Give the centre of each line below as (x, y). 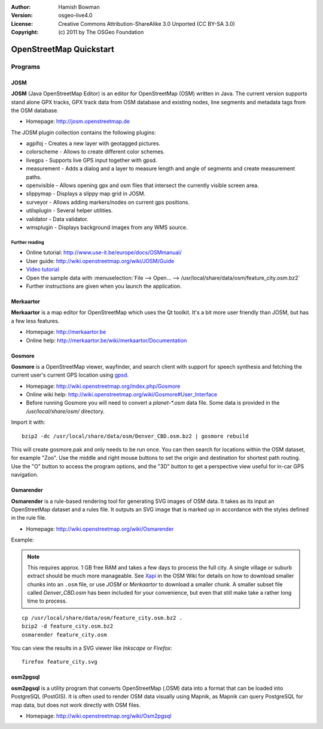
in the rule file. (29, 518)
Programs (26, 67)
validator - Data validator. (57, 219)
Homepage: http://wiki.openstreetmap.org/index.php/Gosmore (103, 386)
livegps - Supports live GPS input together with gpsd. (92, 160)
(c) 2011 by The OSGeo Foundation (101, 32)
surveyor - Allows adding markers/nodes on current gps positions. (108, 202)
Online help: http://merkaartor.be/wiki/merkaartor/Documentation (106, 340)
